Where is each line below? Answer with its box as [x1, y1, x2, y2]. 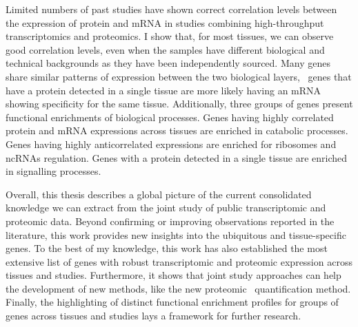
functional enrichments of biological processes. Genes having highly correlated [6, 109, 334, 124]
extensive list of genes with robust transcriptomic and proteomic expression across [6, 254, 352, 268]
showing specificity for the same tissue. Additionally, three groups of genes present [6, 96, 353, 111]
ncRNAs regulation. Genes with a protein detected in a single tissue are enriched [6, 150, 348, 165]
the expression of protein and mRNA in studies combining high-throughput [6, 15, 324, 30]
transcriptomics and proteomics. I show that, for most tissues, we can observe [6, 29, 334, 43]
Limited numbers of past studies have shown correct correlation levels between [6, 2, 337, 16]
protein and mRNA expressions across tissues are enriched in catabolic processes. [6, 123, 348, 138]
